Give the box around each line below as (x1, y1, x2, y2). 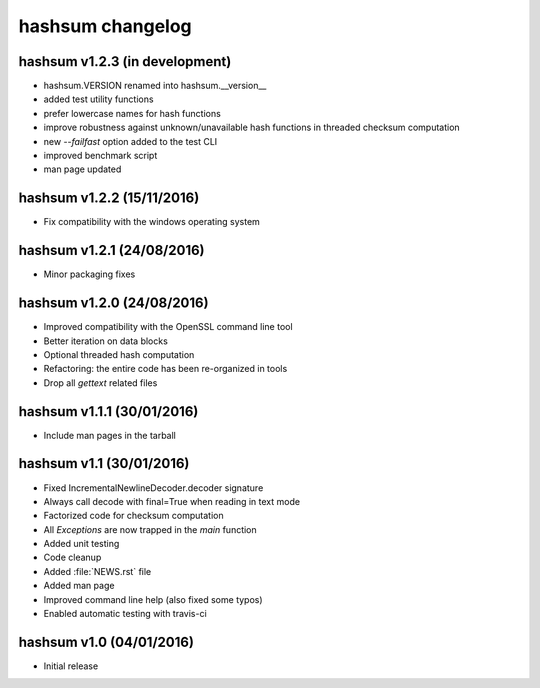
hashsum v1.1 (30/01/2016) (18, 455, 190, 472)
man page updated (43, 163, 122, 175)
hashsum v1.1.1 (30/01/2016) (18, 403, 199, 420)
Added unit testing (43, 538, 120, 550)
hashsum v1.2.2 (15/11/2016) (18, 190, 200, 207)
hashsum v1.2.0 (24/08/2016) (18, 295, 209, 312)
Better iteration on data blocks (43, 335, 169, 347)
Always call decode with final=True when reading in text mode (43, 495, 300, 507)
